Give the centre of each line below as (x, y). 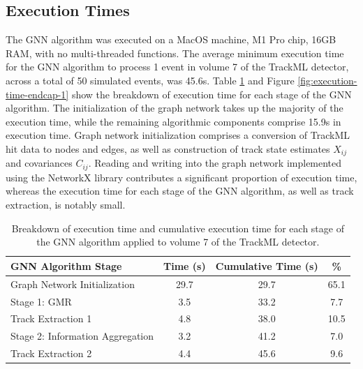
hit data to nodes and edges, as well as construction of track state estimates (168, 148)
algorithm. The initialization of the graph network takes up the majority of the (175, 108)
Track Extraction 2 (51, 353)
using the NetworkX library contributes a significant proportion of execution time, (181, 177)
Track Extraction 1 (51, 318)
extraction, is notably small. (66, 205)
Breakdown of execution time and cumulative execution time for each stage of (178, 228)
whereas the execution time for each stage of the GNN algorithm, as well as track (180, 191)
